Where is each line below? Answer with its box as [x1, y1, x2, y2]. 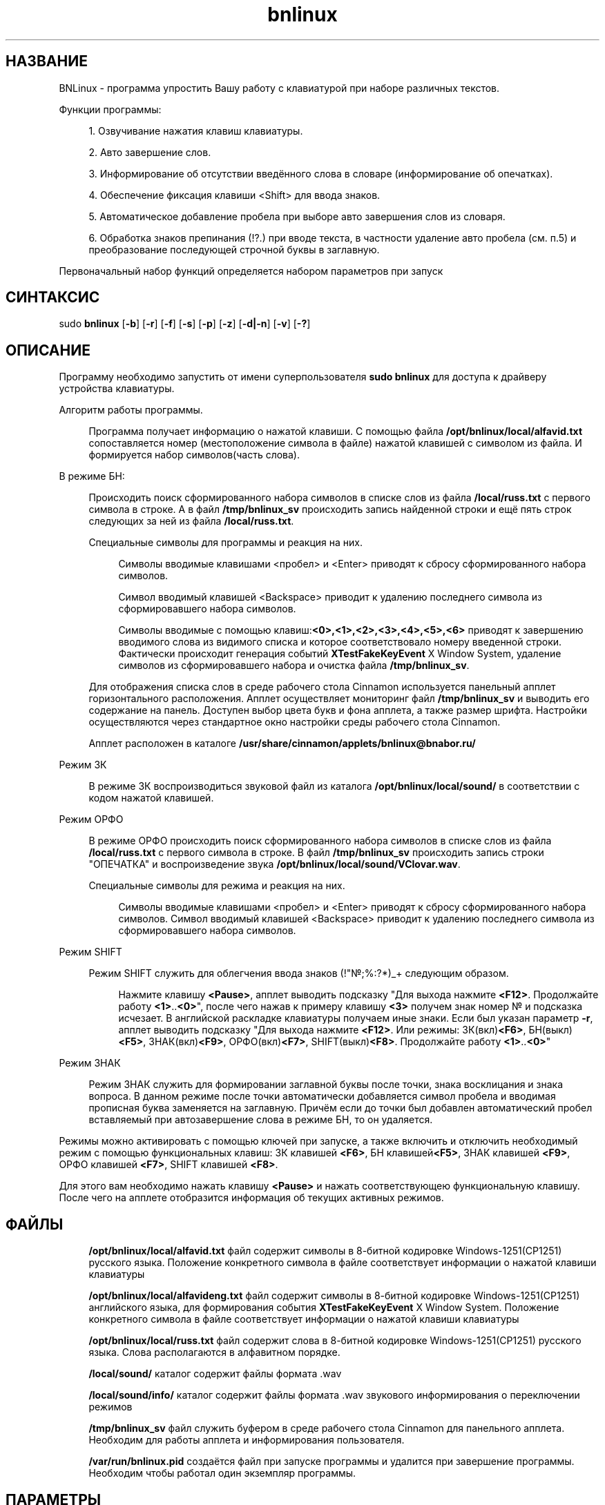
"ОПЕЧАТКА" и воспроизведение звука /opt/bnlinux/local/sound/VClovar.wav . [88, 858, 461, 871]
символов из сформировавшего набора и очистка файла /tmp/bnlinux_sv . [118, 659, 470, 672]
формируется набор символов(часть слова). [88, 449, 300, 461]
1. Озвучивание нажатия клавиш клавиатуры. [88, 124, 303, 137]
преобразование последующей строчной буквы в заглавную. [88, 243, 380, 255]
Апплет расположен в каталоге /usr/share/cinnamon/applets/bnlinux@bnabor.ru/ [88, 737, 476, 750]
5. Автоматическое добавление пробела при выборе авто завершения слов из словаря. [88, 210, 506, 222]
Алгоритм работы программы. [59, 404, 203, 416]
